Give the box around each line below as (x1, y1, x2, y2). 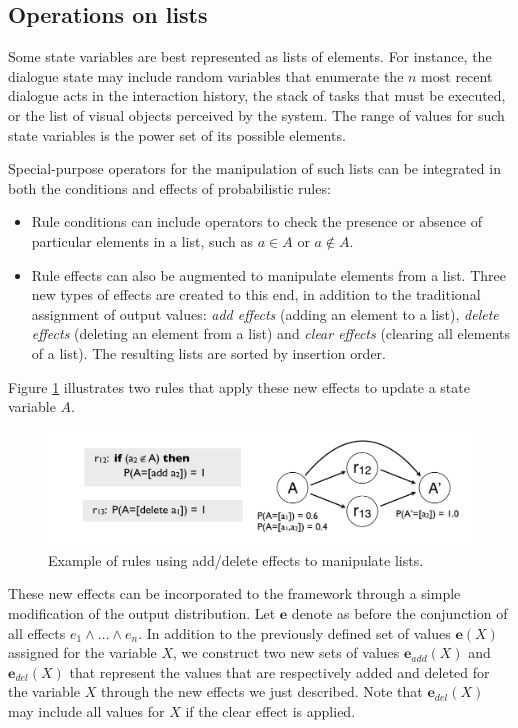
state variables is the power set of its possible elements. (8, 124, 346, 145)
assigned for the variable (8, 642, 157, 663)
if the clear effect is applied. (185, 700, 356, 721)
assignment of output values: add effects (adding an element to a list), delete (31, 303, 499, 324)
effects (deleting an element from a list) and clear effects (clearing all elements (31, 323, 511, 344)
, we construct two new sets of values (173, 642, 400, 663)
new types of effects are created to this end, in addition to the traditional (31, 284, 481, 305)
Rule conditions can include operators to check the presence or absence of (31, 211, 482, 232)
